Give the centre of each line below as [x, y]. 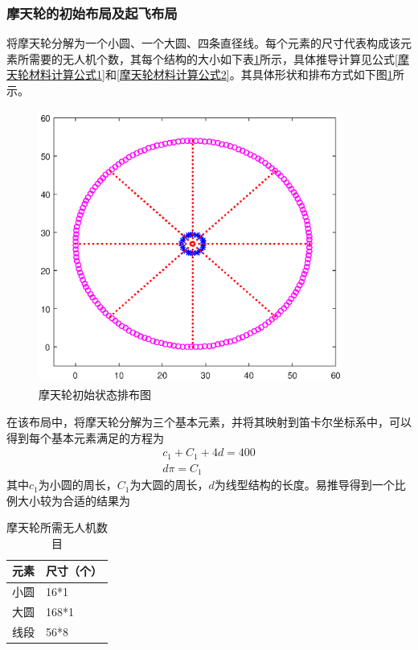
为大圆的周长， [169, 485]
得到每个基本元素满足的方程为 [85, 437]
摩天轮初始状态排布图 [95, 395]
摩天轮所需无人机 [51, 527]
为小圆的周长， [78, 485]
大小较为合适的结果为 [74, 500]
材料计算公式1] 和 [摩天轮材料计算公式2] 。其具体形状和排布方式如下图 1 [211, 74]
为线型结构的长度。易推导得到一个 [304, 485]
